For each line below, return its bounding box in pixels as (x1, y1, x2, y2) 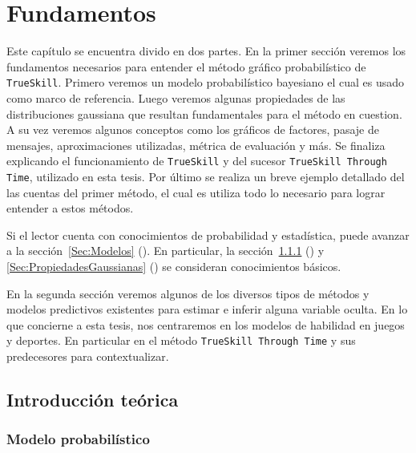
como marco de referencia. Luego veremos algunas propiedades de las (6, 89, 345, 106)
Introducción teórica (6, 387, 179, 412)
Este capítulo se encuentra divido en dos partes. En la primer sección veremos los (6, 42, 406, 59)
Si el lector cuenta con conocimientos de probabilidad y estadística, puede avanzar (6, 226, 410, 243)
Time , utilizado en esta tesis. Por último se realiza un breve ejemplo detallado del (6, 168, 405, 184)
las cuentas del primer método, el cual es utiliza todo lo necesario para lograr (6, 184, 386, 200)
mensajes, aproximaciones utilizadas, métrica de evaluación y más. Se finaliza (6, 136, 386, 153)
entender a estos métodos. (6, 200, 134, 216)
